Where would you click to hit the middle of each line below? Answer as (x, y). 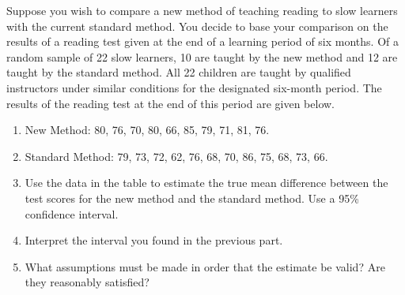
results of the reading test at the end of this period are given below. (171, 103)
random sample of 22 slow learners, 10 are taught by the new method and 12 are (202, 56)
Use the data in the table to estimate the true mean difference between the (206, 183)
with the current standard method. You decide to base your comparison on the (197, 26)
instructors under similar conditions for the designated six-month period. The (194, 87)
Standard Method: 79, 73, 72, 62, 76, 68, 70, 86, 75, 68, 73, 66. (176, 156)
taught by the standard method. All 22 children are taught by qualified (179, 72)
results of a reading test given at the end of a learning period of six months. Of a (202, 41)
